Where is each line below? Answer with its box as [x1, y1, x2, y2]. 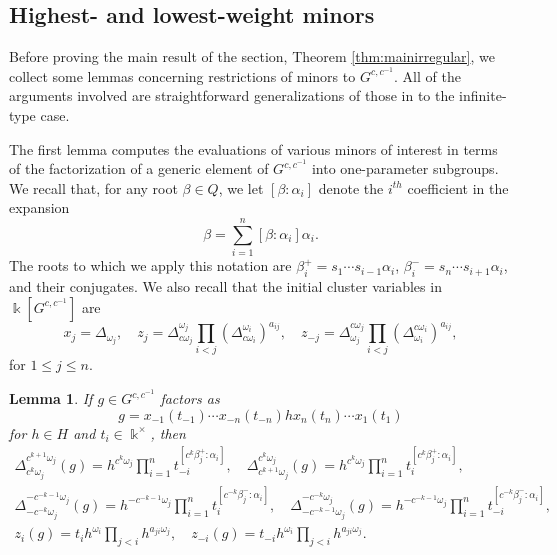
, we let [218, 177, 264, 198]
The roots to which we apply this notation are [9, 255, 292, 276]
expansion [9, 197, 70, 218]
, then [150, 422, 186, 443]
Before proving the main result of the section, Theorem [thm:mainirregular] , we [9, 46, 495, 67]
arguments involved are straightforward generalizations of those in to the [9, 85, 455, 106]
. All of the [394, 65, 461, 86]
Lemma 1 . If [9, 388, 93, 409]
